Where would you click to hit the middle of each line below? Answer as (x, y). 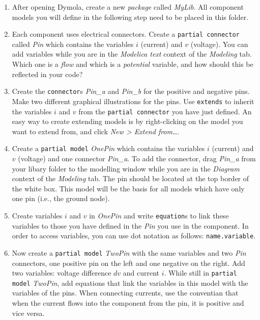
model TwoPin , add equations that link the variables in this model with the (130, 282)
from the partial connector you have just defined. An (165, 111)
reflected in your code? (47, 74)
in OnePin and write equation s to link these (159, 215)
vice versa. (28, 313)
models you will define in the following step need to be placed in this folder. (130, 17)
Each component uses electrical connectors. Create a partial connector (126, 34)
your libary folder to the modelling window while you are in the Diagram (126, 168)
